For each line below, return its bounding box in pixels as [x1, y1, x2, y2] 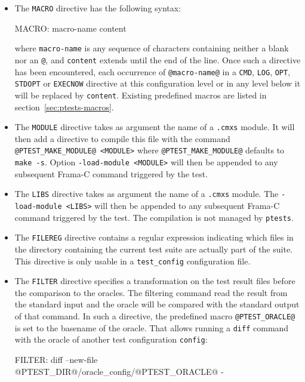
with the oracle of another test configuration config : [14, 333, 208, 346]
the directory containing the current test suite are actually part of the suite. [14, 242, 292, 255]
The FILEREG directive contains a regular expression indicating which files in [14, 231, 294, 244]
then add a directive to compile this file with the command [14, 132, 230, 144]
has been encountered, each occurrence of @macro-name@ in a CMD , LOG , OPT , [14, 65, 291, 78]
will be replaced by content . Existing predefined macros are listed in [14, 88, 267, 101]
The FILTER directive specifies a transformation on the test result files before [14, 275, 295, 287]
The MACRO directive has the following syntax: [14, 2, 181, 14]
